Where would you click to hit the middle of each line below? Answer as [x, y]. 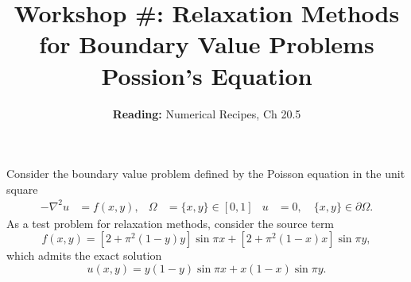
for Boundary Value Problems [207, 44]
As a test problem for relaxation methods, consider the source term [171, 223]
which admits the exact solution [84, 255]
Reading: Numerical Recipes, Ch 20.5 [207, 113]
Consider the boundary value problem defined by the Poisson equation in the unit [206, 174]
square [22, 189]
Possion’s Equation [207, 75]
